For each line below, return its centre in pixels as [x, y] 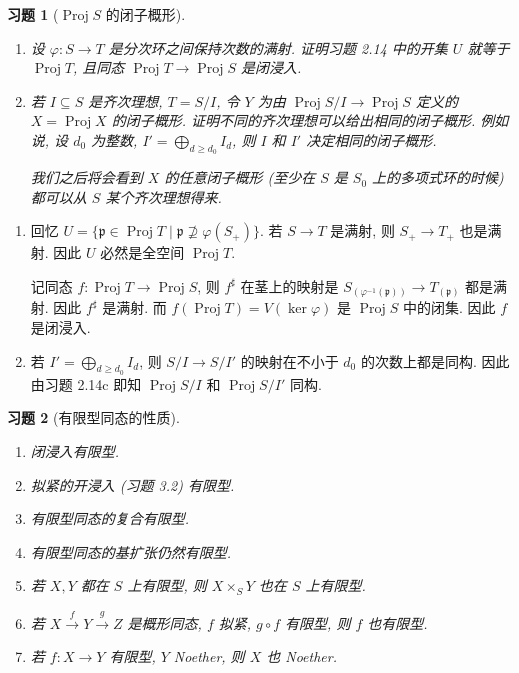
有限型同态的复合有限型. [110, 518]
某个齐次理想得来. [163, 196]
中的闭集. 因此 [449, 307]
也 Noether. [301, 656]
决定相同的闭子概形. [371, 139]
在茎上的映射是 [289, 285]
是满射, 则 [362, 230]
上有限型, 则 [167, 585]
